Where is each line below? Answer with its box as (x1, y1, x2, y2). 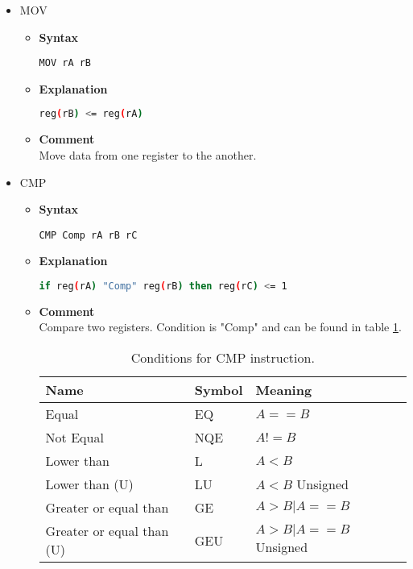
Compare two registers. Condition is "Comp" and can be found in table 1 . (39, 318, 402, 335)
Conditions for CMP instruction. (130, 348, 315, 367)
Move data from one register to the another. (39, 146, 257, 163)
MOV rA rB (39, 57, 92, 69)
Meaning (255, 380, 312, 399)
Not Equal (45, 428, 104, 446)
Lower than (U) (45, 475, 134, 493)
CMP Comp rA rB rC (39, 229, 138, 241)
